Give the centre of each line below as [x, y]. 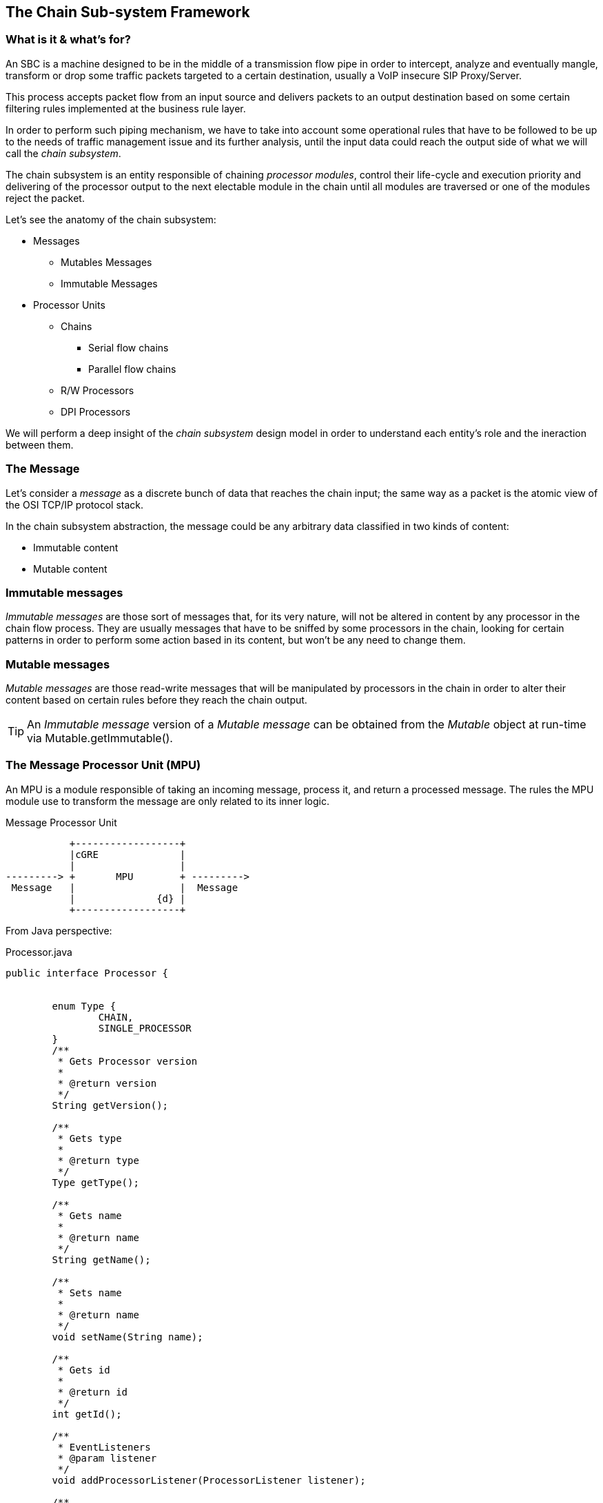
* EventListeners [104, 1447]
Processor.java [39, 952]
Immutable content [76, 547]
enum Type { [84, 1006]
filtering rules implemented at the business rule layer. [126, 108]
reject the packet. [45, 198]
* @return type [98, 1160]
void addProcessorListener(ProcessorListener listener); [209, 1480]
